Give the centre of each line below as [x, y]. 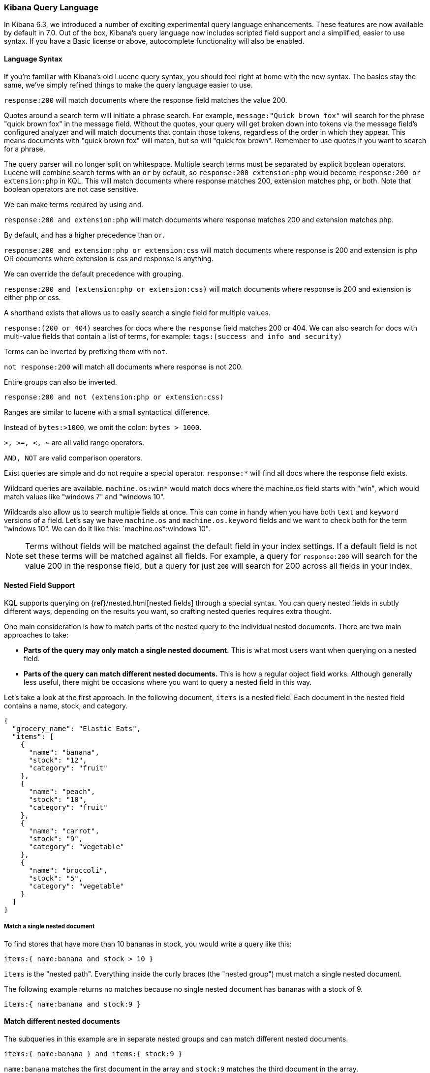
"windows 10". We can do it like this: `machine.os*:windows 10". [107, 528]
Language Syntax [33, 59]
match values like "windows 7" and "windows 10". [85, 496]
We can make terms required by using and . [74, 204]
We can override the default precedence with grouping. [94, 274]
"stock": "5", [56, 878]
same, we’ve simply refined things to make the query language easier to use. [128, 85]
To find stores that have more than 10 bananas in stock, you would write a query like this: [148, 944]
